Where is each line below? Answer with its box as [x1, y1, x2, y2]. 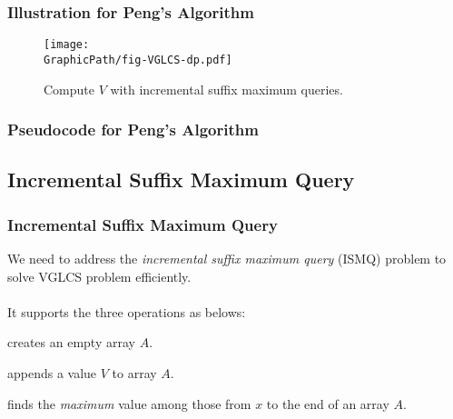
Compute [44, 79, 94, 98]
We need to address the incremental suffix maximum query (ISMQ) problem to [7, 248, 447, 267]
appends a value [7, 363, 97, 382]
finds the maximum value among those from [7, 394, 251, 413]
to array [112, 363, 157, 382]
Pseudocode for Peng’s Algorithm [7, 118, 259, 141]
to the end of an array [266, 394, 389, 413]
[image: [44, 38, 90, 52]
